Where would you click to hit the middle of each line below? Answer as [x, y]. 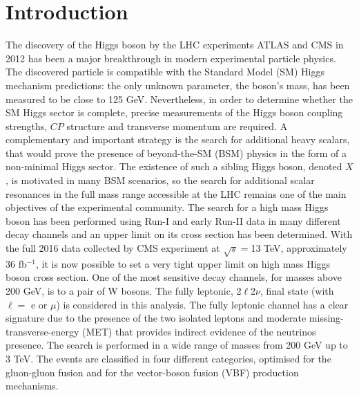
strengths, [27, 126]
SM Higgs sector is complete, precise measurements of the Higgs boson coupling [174, 112]
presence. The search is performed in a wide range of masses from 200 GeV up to [177, 345]
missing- [326, 318]
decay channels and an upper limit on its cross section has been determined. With [179, 234]
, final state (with [297, 290]
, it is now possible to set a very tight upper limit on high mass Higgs [183, 263]
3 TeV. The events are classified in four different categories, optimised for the [168, 358]
